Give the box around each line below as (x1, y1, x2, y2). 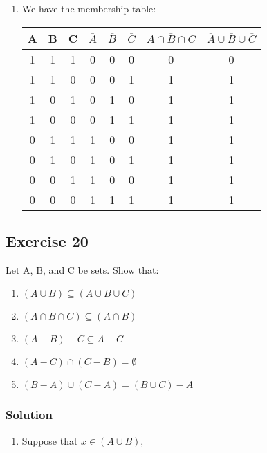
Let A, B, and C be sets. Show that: (6, 262, 159, 277)
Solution (6, 406, 53, 423)
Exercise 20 (6, 230, 89, 251)
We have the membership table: (21, 1, 156, 15)
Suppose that (21, 433, 78, 447)
